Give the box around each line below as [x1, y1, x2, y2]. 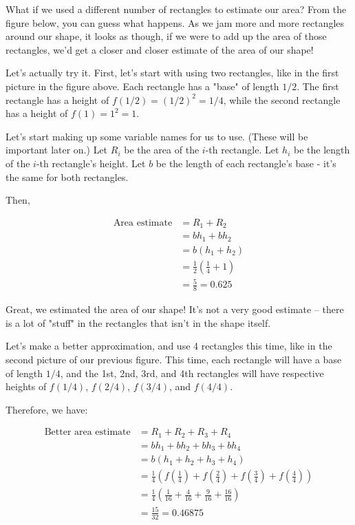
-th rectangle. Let [205, 142, 279, 157]
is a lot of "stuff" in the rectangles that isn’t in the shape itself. [6, 315, 271, 330]
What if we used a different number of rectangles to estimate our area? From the [6, 2, 347, 16]
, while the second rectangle [223, 92, 341, 107]
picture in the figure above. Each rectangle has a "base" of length [6, 78, 279, 93]
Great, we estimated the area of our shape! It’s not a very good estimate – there [6, 302, 344, 317]
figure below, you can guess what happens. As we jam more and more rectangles [6, 15, 345, 30]
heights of [6, 379, 47, 394]
